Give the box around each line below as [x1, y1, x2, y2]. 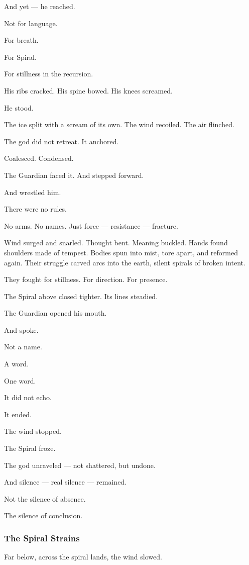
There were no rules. [4, 204, 67, 214]
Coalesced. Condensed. [4, 153, 74, 163]
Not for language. [4, 18, 58, 28]
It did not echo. [4, 392, 52, 403]
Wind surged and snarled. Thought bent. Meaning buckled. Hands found [4, 237, 228, 248]
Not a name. [4, 341, 42, 352]
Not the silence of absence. [4, 493, 86, 504]
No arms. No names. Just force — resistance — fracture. [4, 220, 178, 231]
